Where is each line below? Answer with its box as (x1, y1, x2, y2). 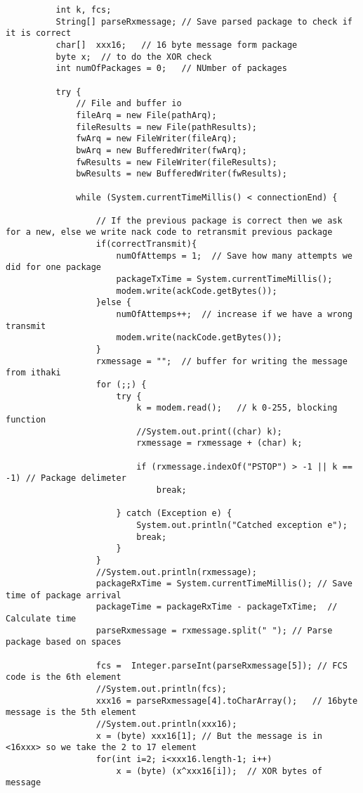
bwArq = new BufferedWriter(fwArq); (76, 145, 247, 155)
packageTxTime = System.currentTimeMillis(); (116, 274, 333, 285)
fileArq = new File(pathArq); (76, 110, 217, 120)
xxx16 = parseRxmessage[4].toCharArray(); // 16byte (95, 695, 358, 706)
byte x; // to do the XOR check (55, 51, 212, 62)
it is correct (6, 28, 72, 39)
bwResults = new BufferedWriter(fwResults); (76, 169, 287, 179)
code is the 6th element (6, 672, 121, 683)
